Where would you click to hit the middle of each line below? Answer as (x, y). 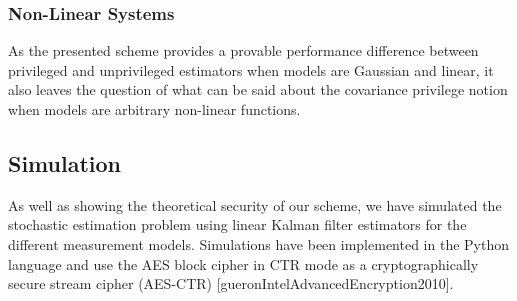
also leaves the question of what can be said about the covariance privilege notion (258, 89)
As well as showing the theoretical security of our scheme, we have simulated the (255, 204)
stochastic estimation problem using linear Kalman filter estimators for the (237, 224)
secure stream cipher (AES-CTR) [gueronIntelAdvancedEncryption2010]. (231, 283)
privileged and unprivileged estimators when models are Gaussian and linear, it (251, 69)
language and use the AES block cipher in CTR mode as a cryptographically (243, 263)
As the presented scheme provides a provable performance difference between (243, 50)
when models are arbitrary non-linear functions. (154, 109)
